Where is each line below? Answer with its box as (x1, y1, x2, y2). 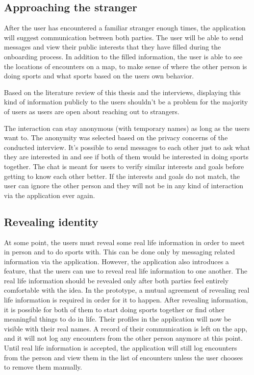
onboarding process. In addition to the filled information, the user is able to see (4, 51, 243, 61)
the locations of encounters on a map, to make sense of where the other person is (4, 61, 247, 71)
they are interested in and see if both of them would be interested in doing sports (4, 151, 249, 162)
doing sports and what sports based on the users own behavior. (4, 71, 194, 81)
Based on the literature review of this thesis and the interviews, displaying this (4, 87, 241, 97)
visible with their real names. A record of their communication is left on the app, (4, 323, 248, 333)
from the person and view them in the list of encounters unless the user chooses (4, 352, 243, 362)
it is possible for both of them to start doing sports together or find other (4, 304, 225, 314)
